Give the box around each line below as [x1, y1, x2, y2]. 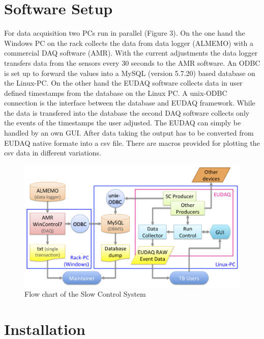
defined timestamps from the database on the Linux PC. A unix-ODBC [4, 87, 227, 98]
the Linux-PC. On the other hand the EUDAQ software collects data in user [4, 77, 243, 88]
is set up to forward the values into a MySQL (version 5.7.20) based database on [4, 67, 255, 78]
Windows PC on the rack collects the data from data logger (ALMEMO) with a [4, 37, 254, 48]
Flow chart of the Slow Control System [24, 289, 146, 299]
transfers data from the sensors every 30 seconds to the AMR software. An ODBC [4, 57, 260, 68]
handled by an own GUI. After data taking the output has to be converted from [4, 127, 254, 138]
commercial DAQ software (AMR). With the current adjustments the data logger [4, 47, 258, 58]
